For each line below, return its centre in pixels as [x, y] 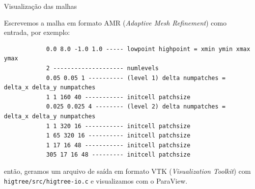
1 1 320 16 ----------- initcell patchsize [118, 126]
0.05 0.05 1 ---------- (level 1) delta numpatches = [136, 78]
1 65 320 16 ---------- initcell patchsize [118, 136]
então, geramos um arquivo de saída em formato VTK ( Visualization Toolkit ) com [127, 171]
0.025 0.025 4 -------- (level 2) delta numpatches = [136, 107]
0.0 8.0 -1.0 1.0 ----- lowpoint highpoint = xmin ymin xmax [148, 49]
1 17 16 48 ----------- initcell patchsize [118, 145]
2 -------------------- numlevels [102, 68]
